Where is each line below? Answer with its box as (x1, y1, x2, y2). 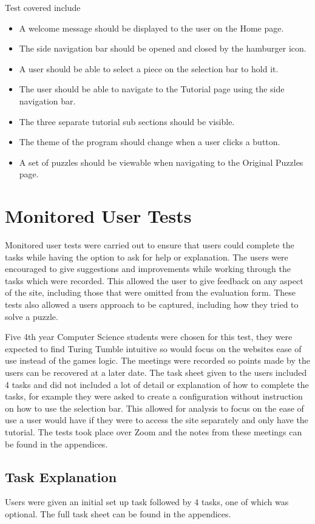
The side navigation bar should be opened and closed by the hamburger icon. (19, 42, 307, 55)
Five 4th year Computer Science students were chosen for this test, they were (5, 330, 293, 343)
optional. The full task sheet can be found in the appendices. (5, 507, 231, 520)
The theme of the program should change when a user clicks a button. (19, 135, 280, 148)
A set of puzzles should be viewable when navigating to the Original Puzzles (19, 155, 303, 168)
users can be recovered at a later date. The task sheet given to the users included (5, 366, 307, 378)
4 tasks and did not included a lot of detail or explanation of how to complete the (5, 378, 309, 390)
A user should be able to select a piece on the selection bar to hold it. (19, 62, 279, 75)
